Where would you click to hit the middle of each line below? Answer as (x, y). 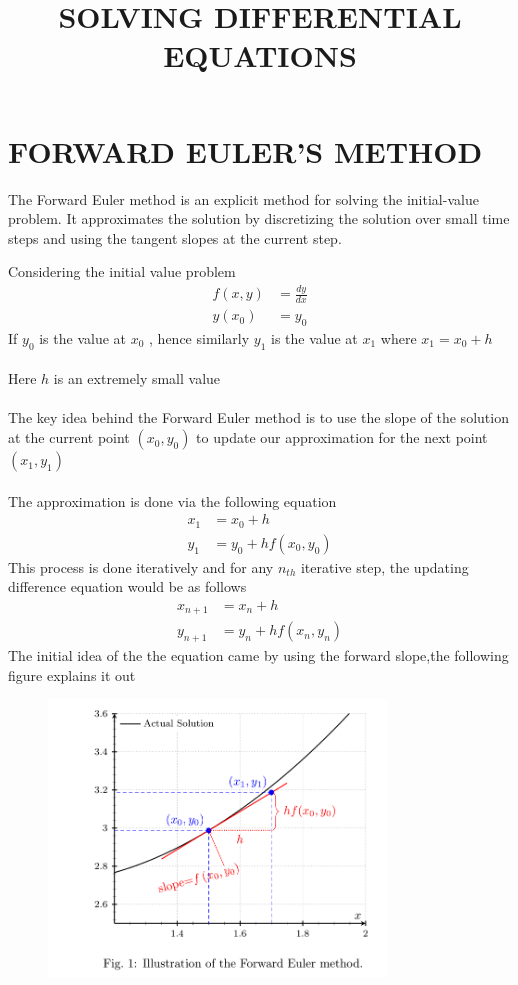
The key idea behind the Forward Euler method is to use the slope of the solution (258, 417)
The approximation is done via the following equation (172, 500)
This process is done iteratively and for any (141, 566)
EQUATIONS (260, 55)
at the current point (69, 437)
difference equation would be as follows (127, 586)
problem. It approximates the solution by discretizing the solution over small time (259, 218)
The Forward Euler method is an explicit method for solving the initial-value (243, 198)
